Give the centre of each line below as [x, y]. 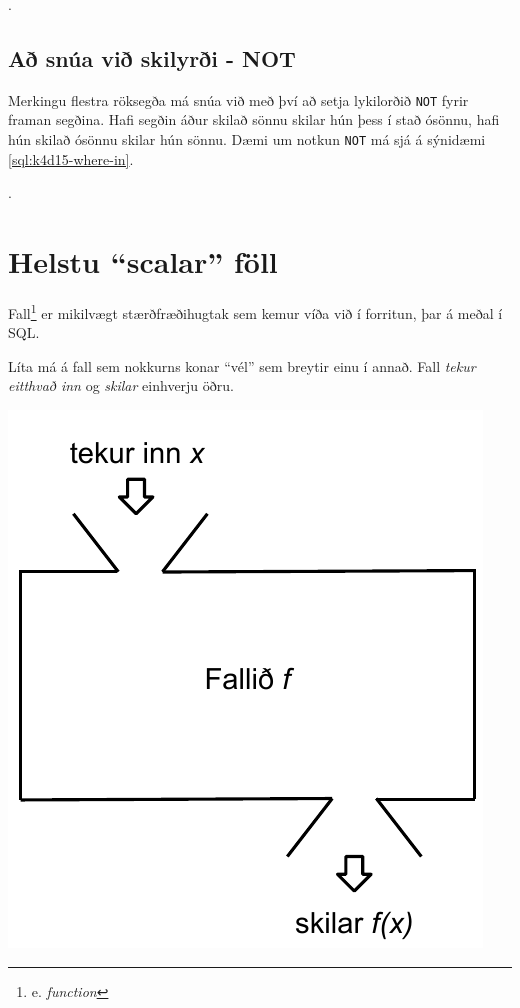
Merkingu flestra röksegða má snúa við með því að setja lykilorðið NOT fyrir [238, 99]
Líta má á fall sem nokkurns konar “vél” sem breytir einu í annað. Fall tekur [242, 365]
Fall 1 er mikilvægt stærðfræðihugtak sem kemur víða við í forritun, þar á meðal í [255, 311]
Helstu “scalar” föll [143, 261]
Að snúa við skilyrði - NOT [152, 57]
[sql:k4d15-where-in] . [71, 158]
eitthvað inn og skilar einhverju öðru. [121, 385]
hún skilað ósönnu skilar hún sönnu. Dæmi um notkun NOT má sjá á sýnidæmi [247, 139]
